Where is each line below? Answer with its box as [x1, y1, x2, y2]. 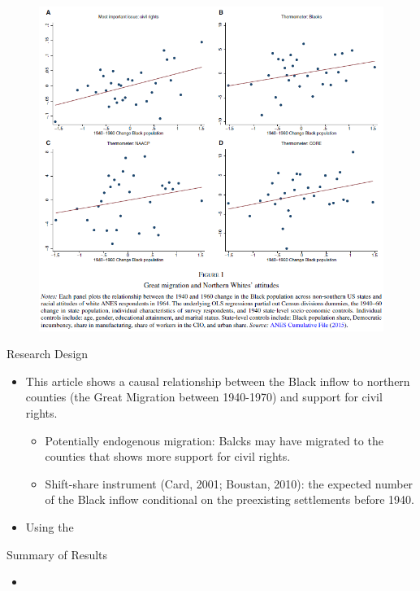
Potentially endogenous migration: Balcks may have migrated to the [45, 431, 383, 449]
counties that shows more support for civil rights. [45, 448, 291, 465]
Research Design [6, 345, 89, 362]
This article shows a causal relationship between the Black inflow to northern [25, 372, 410, 389]
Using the [25, 518, 74, 535]
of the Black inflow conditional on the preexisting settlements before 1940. [45, 491, 414, 508]
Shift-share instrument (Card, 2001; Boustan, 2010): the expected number [45, 475, 414, 492]
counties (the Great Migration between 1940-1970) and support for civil [25, 388, 383, 405]
